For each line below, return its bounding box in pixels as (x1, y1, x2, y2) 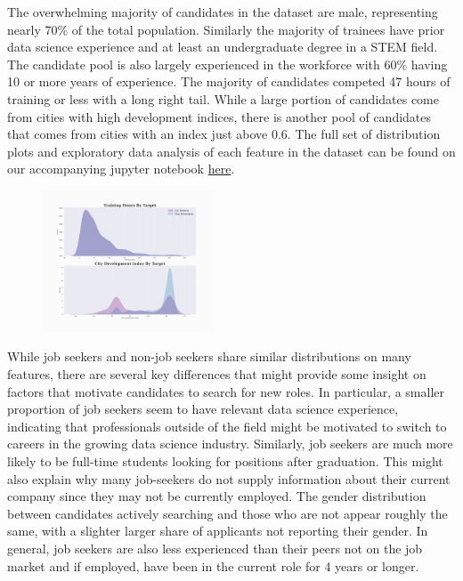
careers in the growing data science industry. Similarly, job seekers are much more (7, 434, 453, 453)
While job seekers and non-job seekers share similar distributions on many (7, 347, 411, 366)
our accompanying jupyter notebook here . (7, 159, 235, 178)
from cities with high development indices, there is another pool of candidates (7, 107, 432, 125)
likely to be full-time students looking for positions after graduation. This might (7, 452, 443, 471)
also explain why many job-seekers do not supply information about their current (7, 469, 451, 488)
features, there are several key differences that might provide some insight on (7, 365, 426, 383)
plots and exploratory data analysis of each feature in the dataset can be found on (7, 141, 456, 160)
